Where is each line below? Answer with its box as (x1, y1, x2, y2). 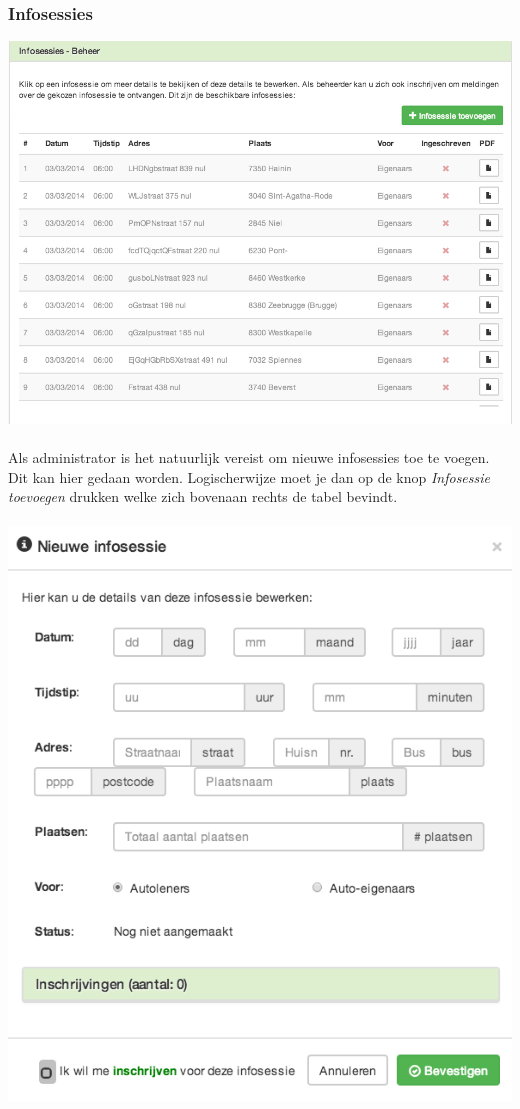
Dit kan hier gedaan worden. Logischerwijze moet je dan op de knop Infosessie (8, 466, 491, 487)
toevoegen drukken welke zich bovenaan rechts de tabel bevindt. (8, 486, 398, 507)
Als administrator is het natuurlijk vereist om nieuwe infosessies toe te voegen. (8, 447, 490, 468)
